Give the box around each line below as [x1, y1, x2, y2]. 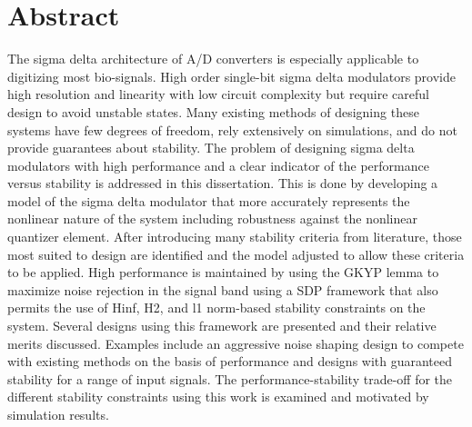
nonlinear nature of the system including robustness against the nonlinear [7, 209, 417, 228]
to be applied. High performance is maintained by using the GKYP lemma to [7, 263, 439, 282]
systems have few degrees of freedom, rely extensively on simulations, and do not [7, 120, 457, 139]
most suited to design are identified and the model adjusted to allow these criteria [7, 244, 465, 263]
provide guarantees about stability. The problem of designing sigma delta [7, 138, 415, 157]
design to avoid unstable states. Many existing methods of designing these [7, 102, 419, 121]
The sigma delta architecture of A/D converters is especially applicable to [7, 49, 419, 68]
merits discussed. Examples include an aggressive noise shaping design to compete [7, 333, 464, 353]
